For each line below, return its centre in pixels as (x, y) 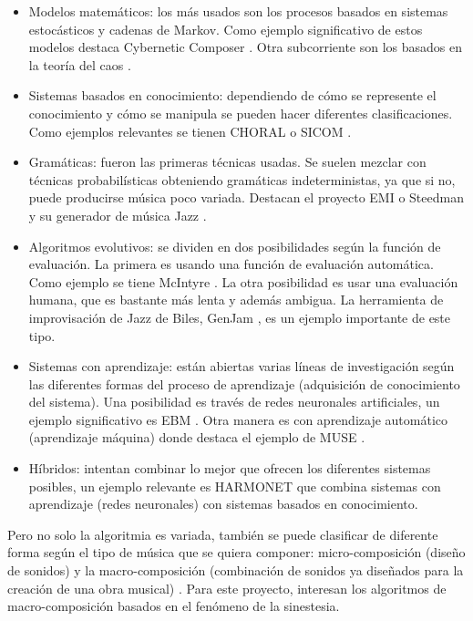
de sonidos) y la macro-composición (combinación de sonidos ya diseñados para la (236, 570)
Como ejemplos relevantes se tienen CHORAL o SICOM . (190, 131)
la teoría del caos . (80, 64)
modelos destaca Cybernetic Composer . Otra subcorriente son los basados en (246, 47)
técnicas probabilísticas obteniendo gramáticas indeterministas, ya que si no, (242, 179)
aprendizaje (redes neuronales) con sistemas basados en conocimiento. (223, 504)
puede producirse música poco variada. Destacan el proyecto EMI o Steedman (246, 197)
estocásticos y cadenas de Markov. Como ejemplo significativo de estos (226, 29)
